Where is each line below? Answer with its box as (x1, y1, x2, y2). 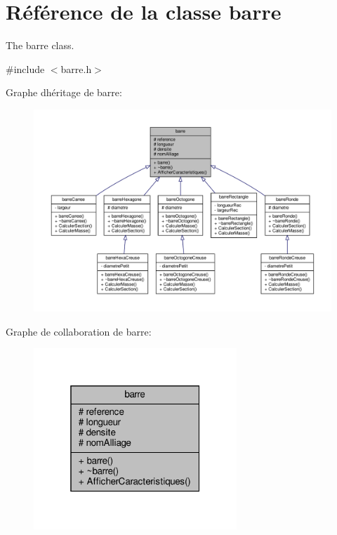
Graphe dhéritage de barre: (6, 85, 122, 100)
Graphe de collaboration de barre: (6, 324, 152, 338)
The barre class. (6, 38, 74, 53)
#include (6, 61, 45, 76)
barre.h (60, 61, 92, 76)
